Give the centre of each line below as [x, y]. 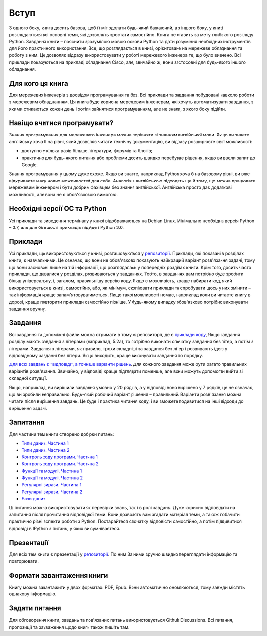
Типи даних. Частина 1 [45, 443]
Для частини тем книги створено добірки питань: [62, 434]
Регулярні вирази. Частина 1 [51, 485]
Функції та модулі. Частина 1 [52, 471]
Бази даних [33, 499]
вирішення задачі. [28, 408]
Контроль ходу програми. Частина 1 [60, 457]
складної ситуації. [28, 378]
